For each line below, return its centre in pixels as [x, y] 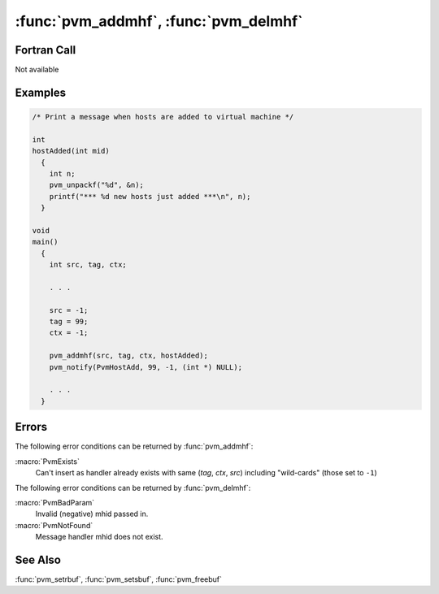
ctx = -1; [69, 333]
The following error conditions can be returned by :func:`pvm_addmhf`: [134, 446]
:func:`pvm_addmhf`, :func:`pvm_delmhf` [159, 21]
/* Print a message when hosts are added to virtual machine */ [163, 117]
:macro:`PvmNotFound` [54, 525]
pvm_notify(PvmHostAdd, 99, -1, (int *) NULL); [146, 367]
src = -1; [69, 310]
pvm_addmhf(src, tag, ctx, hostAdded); [129, 356]
